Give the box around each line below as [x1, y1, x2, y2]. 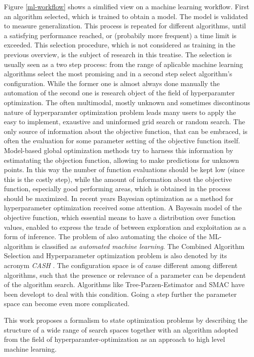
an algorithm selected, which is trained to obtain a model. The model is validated [4, 11, 248, 21]
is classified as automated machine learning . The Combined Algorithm [35, 241, 245, 251]
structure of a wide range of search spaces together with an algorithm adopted [4, 324, 238, 335]
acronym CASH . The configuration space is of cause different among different [4, 260, 238, 270]
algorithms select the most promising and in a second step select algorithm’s [4, 68, 233, 79]
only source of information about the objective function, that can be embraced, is [4, 126, 248, 136]
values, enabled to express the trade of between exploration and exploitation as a [4, 222, 246, 232]
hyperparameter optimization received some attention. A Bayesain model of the [4, 202, 242, 213]
